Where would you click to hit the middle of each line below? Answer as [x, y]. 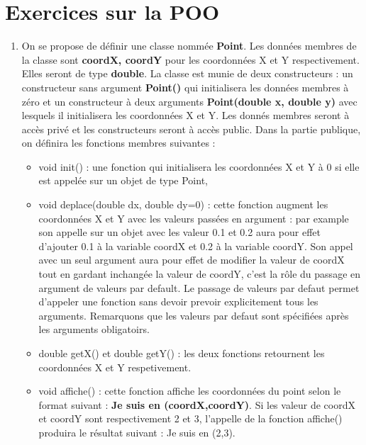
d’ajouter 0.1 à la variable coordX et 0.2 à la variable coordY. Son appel [196, 246]
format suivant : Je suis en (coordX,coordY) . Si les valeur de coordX [197, 404]
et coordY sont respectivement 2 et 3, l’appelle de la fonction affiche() [190, 418]
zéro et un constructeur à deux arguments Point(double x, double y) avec [189, 101]
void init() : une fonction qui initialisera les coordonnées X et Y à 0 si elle [199, 166]
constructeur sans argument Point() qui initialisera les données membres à [185, 87]
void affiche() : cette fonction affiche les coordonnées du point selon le [190, 391]
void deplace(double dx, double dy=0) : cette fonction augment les [183, 204]
